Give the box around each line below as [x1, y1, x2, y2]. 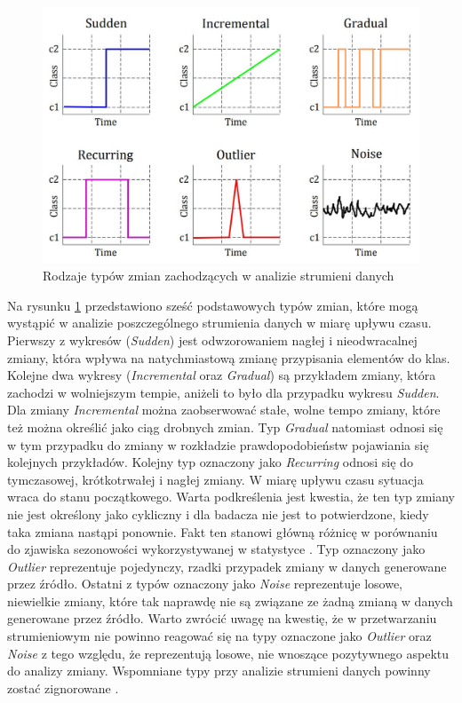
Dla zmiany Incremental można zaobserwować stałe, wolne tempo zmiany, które [7, 400, 441, 419]
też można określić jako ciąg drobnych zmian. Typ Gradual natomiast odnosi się [7, 417, 443, 436]
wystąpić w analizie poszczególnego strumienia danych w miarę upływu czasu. [7, 313, 432, 332]
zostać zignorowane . [7, 678, 119, 697]
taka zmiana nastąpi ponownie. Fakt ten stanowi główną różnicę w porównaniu [7, 522, 438, 541]
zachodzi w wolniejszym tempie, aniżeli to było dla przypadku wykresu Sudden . [7, 383, 440, 401]
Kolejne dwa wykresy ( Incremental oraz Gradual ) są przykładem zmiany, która [7, 366, 436, 384]
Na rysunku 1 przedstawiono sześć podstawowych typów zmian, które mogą [7, 296, 418, 314]
